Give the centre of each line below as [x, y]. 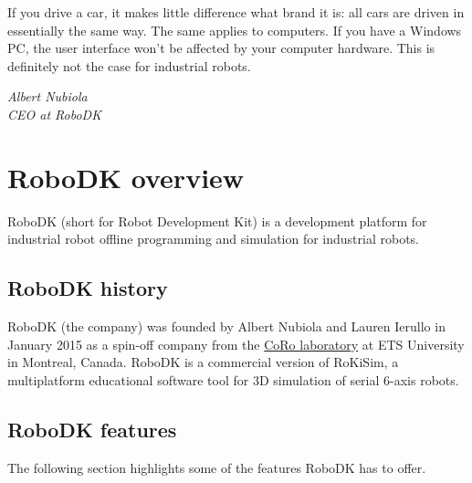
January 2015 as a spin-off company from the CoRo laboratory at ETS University [236, 344]
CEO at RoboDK [54, 114]
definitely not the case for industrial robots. [129, 65]
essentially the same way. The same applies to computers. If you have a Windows [235, 30]
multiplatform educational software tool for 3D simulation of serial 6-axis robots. [233, 379]
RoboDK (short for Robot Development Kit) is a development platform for [217, 220]
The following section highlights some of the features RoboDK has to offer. [217, 467]
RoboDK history [88, 288]
